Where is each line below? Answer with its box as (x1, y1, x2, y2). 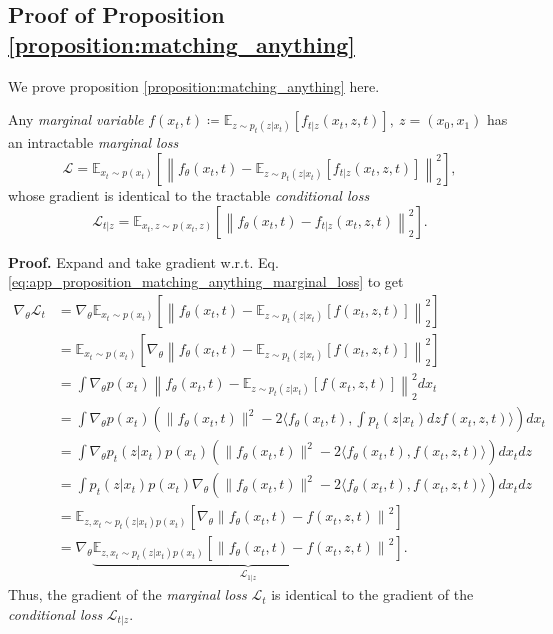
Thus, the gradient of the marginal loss (8, 584, 247, 605)
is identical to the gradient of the (271, 584, 474, 605)
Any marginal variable (8, 109, 144, 130)
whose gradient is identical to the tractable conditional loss (8, 184, 370, 205)
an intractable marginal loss (8, 132, 179, 153)
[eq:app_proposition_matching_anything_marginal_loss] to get (8, 271, 404, 292)
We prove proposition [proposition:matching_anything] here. (8, 75, 380, 96)
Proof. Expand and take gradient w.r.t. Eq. (8, 251, 279, 272)
